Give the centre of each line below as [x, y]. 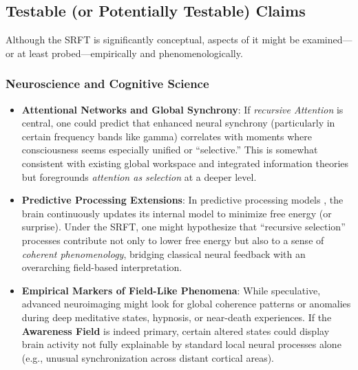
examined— [327, 40]
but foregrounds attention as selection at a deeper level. [139, 176]
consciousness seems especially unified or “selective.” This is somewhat [170, 150]
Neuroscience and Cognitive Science [107, 84]
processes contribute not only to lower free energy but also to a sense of [173, 240]
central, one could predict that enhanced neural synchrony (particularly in [178, 123]
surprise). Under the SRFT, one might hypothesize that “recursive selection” [183, 227]
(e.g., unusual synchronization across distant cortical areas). [148, 357]
